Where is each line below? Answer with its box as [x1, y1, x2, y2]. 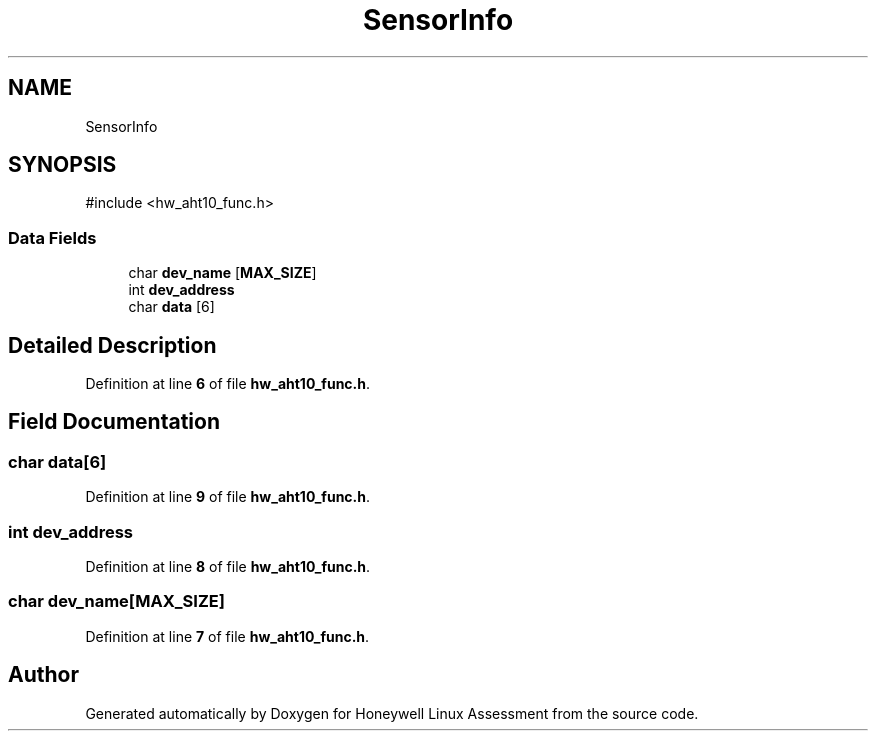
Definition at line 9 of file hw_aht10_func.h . [85, 488, 371, 506]
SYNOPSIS [8, 152, 117, 178]
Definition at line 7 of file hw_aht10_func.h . [85, 627, 370, 645]
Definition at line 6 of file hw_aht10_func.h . [85, 375, 371, 393]
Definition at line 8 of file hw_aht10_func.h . [85, 558, 371, 575]
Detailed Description [8, 332, 217, 358]
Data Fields [8, 227, 97, 248]
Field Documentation [8, 409, 220, 435]
